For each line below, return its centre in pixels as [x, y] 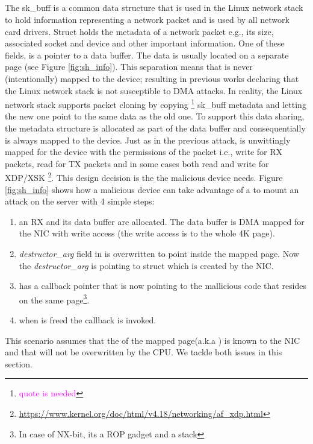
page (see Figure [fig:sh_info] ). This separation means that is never [129, 67]
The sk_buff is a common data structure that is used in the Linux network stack [154, 8]
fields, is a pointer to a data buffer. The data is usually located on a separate [147, 55]
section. [19, 363]
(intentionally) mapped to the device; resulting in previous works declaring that [152, 78]
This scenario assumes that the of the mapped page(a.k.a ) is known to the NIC [153, 340]
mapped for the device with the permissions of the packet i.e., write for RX [144, 152]
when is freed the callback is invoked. [88, 320]
